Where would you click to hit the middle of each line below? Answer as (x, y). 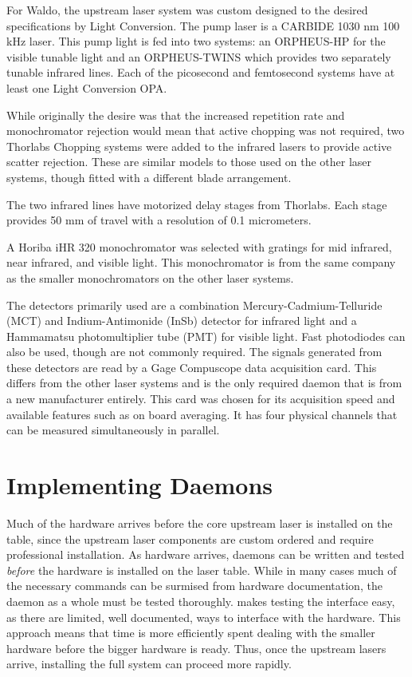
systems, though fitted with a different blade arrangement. (149, 177)
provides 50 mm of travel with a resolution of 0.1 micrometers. (159, 220)
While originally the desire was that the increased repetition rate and (176, 115)
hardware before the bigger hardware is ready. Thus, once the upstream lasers (196, 648)
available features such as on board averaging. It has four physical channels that (202, 414)
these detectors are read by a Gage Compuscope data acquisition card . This (192, 367)
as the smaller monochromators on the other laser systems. (150, 277)
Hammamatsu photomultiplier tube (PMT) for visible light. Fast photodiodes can (206, 336)
